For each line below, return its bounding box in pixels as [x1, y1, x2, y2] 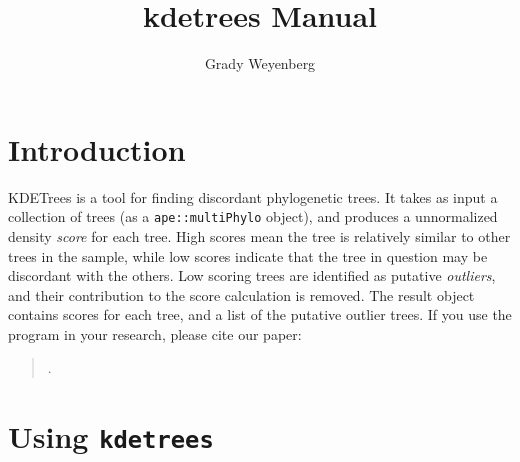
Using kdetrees [8, 416, 214, 457]
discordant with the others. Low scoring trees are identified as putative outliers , [8, 265, 496, 286]
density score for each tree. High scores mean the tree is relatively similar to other [8, 225, 511, 246]
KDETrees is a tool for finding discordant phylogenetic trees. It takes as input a [8, 186, 498, 207]
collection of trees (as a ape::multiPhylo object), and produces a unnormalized [8, 206, 498, 227]
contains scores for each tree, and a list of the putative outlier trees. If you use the [8, 304, 512, 325]
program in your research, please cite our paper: [8, 323, 302, 344]
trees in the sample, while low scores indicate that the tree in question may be [8, 245, 488, 266]
